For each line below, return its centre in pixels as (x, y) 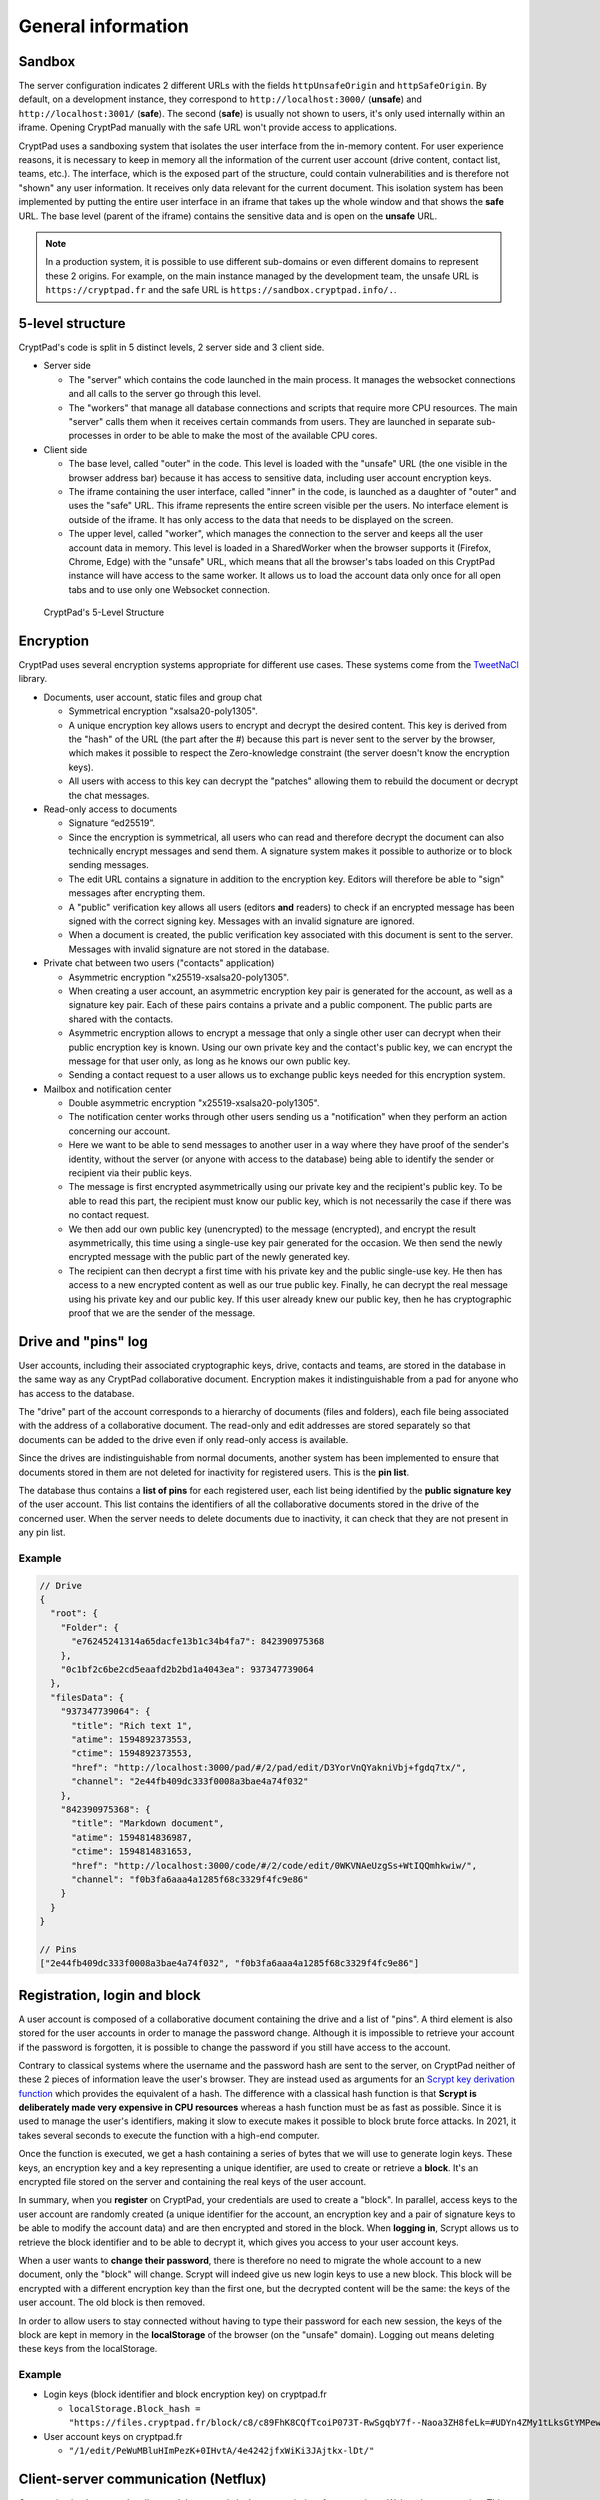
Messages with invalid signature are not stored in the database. (199, 949)
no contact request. (109, 1215)
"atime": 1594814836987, (132, 1837)
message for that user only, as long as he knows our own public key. (209, 1061)
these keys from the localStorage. (88, 2349)
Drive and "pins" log (83, 1341)
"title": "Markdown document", (148, 1823)
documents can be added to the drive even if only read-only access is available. (183, 1439)
